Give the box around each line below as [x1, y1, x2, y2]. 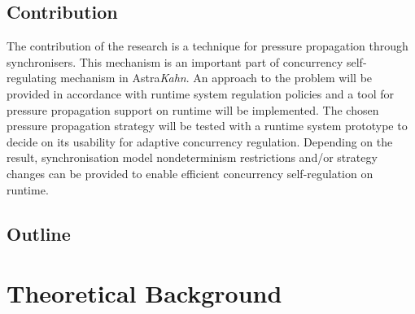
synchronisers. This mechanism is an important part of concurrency [7, 53, 343, 70]
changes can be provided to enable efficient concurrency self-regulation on [7, 164, 373, 181]
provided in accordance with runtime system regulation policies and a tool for [7, 85, 395, 102]
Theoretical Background [7, 277, 282, 310]
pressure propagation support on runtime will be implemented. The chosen [7, 101, 379, 118]
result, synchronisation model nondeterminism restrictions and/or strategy [7, 149, 378, 166]
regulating [7, 69, 57, 86]
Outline [7, 220, 71, 246]
